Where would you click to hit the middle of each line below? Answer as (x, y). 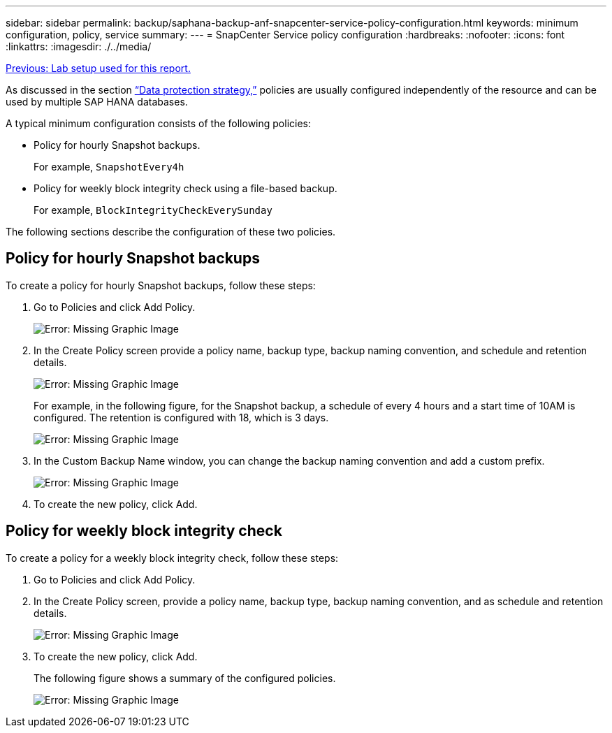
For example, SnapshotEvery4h (109, 167)
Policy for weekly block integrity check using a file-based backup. (185, 188)
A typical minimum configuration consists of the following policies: (159, 123)
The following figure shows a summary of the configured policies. (185, 678)
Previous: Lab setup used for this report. (98, 68)
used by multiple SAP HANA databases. (97, 102)
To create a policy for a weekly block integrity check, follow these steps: (172, 558)
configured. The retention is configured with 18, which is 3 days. (181, 417)
